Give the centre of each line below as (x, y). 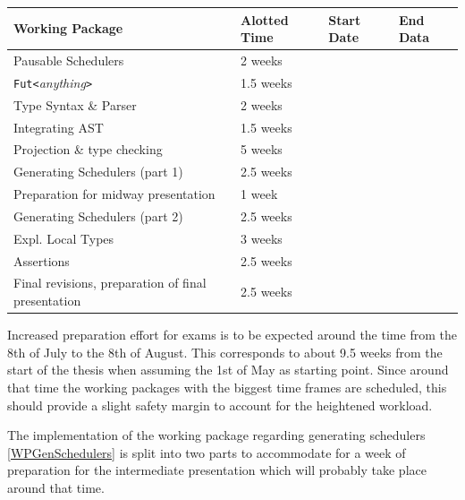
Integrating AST (59, 127)
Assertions (42, 260)
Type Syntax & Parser (75, 104)
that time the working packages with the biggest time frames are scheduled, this (227, 387)
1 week (259, 194)
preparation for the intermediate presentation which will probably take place (217, 470)
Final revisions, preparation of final (110, 283)
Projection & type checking (88, 149)
